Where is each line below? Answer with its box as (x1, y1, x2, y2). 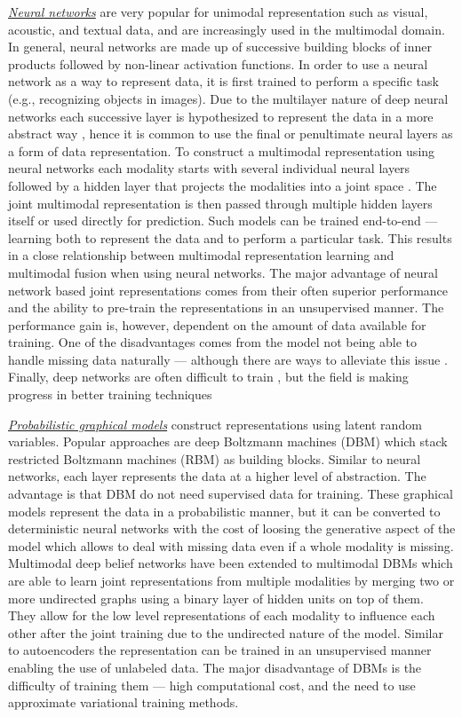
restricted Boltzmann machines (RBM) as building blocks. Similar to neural (8, 449, 421, 468)
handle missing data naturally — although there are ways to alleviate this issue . (8, 350, 448, 368)
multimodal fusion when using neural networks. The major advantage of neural (8, 263, 438, 281)
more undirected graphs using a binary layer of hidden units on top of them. (8, 588, 424, 607)
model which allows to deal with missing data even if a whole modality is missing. (8, 536, 454, 555)
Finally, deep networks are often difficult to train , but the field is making (8, 367, 409, 386)
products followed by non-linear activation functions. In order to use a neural (8, 54, 428, 73)
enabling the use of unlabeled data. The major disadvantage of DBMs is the (8, 658, 422, 676)
